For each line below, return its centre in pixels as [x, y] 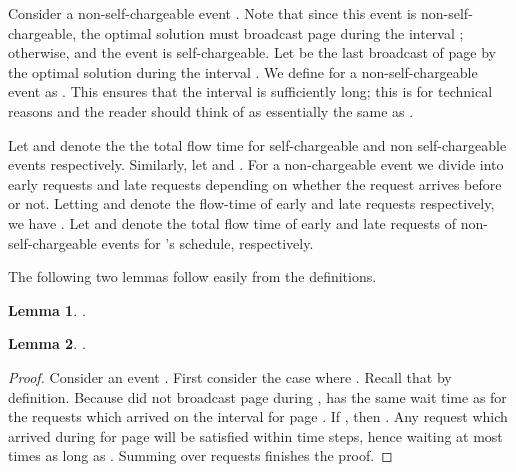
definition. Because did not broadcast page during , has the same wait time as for [257, 396]
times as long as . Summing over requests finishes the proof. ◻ [200, 455]
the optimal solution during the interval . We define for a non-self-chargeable [243, 71]
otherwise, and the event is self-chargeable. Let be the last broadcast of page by [252, 52]
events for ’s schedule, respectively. [207, 242]
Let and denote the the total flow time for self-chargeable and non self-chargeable [257, 144]
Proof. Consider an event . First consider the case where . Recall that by [230, 376]
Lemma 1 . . [47, 309]
